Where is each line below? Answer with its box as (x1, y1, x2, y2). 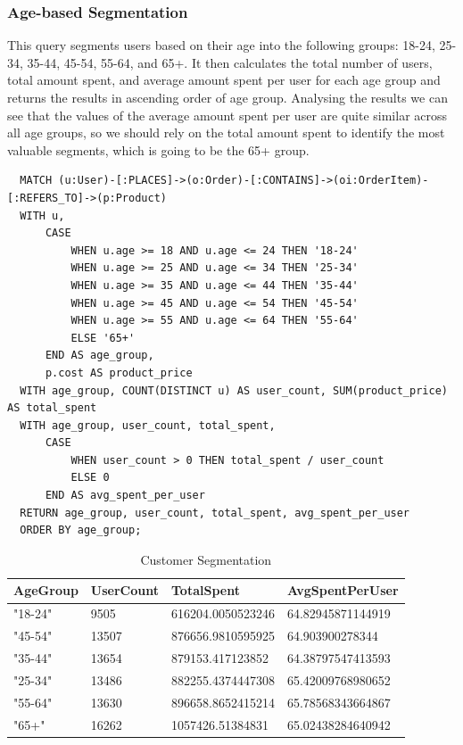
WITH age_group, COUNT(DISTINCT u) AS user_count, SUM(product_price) (20, 384, 448, 397)
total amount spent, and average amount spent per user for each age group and (7, 70, 441, 89)
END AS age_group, (45, 349, 154, 362)
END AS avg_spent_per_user (45, 489, 205, 502)
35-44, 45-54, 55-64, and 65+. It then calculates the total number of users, (27, 53, 433, 71)
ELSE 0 (70, 471, 110, 484)
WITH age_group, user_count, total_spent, (20, 418, 276, 432)
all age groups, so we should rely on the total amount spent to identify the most (7, 123, 445, 142)
